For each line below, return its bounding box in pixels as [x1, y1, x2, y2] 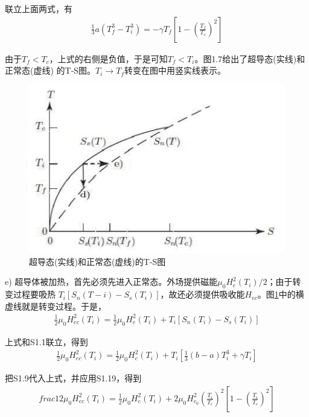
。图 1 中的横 [257, 288, 304, 301]
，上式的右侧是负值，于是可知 [49, 52, 168, 65]
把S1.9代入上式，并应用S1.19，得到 [5, 372, 142, 384]
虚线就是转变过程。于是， [5, 299, 106, 312]
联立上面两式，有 [5, 2, 72, 14]
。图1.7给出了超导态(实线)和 [194, 52, 305, 65]
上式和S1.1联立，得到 [5, 335, 88, 348]
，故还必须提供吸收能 [160, 288, 245, 301]
